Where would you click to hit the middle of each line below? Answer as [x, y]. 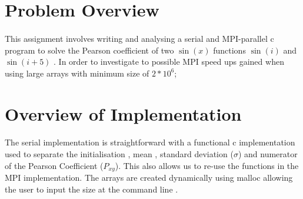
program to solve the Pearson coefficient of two [89, 50]
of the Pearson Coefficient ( [54, 165]
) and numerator [268, 153]
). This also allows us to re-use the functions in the [207, 165]
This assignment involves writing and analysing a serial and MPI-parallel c [139, 38]
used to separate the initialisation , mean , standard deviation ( [119, 153]
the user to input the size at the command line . [91, 189]
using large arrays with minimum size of [77, 73]
